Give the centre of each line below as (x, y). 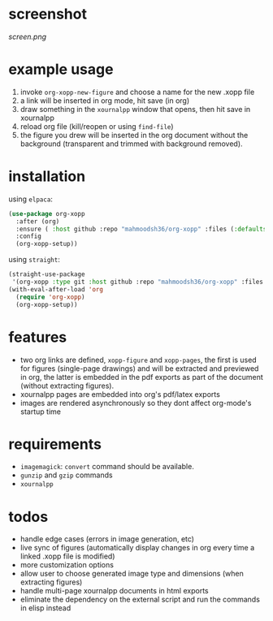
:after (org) (38, 221)
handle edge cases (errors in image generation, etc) (107, 539)
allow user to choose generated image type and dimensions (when (132, 574)
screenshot (48, 14)
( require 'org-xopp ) (50, 297)
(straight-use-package (47, 274)
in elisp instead (45, 608)
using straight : (35, 260)
